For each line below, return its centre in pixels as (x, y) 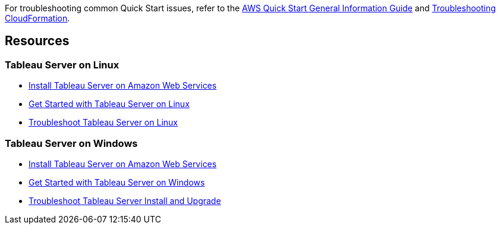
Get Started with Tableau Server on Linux (109, 104)
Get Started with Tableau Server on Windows (117, 182)
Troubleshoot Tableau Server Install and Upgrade (125, 200)
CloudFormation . (37, 18)
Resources (37, 41)
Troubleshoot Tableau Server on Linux (103, 123)
